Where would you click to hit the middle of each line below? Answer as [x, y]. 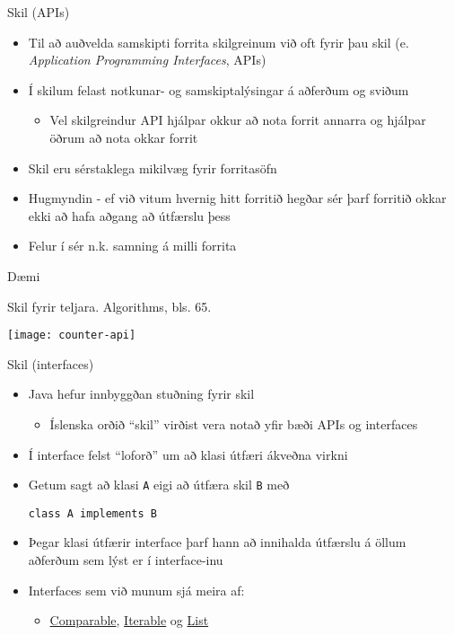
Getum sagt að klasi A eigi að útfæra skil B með [159, 485]
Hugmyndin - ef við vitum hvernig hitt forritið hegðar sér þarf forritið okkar [237, 198]
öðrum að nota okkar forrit [124, 137]
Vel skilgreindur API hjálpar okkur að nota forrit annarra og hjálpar [238, 120]
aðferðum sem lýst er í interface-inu [126, 560]
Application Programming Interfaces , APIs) [147, 60]
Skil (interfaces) [51, 363]
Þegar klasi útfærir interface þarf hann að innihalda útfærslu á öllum [217, 542]
